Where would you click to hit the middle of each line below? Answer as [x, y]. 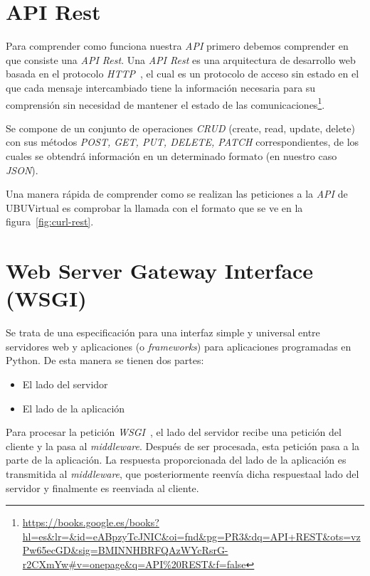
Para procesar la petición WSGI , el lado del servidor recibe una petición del [174, 432]
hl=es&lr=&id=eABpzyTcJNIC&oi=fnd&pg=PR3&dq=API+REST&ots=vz [191, 536]
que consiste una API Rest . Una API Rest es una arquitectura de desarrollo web [181, 59]
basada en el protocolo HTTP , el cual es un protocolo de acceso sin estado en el [183, 74]
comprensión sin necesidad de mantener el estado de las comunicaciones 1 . [165, 103]
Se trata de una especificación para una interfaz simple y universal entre [163, 332]
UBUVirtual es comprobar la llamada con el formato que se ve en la [154, 207]
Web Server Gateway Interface [160, 271]
